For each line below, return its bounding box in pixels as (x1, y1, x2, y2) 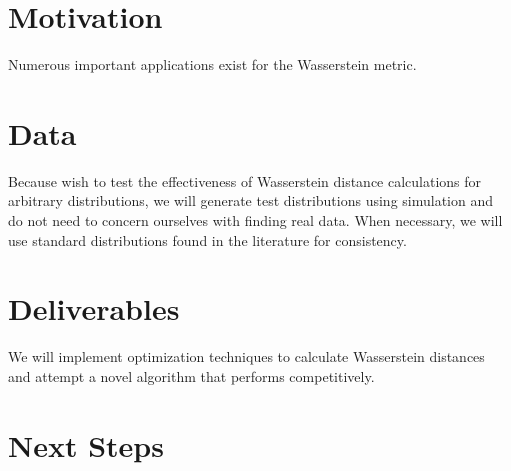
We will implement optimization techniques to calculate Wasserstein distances (8, 346, 485, 367)
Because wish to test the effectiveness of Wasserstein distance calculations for (8, 170, 482, 191)
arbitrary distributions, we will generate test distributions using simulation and (8, 190, 494, 211)
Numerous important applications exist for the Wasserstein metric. (8, 54, 417, 75)
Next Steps (8, 424, 164, 465)
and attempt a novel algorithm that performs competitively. (8, 365, 375, 386)
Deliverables (8, 288, 180, 329)
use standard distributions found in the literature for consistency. (8, 229, 407, 250)
